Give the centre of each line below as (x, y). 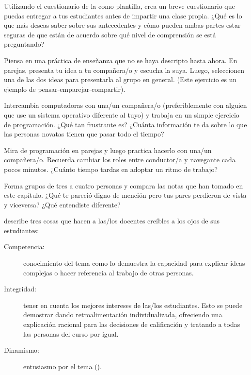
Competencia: (24, 247)
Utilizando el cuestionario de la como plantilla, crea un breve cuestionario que (119, 6)
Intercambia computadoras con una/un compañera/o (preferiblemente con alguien (125, 105)
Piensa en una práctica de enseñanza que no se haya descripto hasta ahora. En (121, 60)
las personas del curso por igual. (71, 333)
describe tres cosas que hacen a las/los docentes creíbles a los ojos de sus (112, 221)
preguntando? (24, 44)
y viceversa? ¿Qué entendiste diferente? (62, 204)
